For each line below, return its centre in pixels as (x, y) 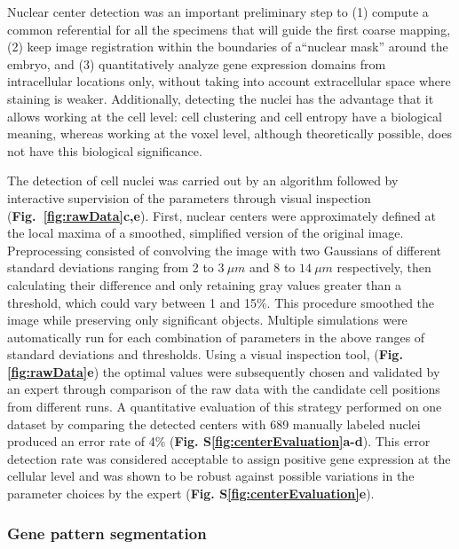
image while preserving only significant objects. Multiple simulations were (207, 320)
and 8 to (273, 267)
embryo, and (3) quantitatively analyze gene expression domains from (197, 63)
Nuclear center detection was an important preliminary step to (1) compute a (218, 12)
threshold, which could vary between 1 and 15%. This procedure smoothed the (221, 302)
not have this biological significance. (105, 150)
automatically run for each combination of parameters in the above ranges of (216, 337)
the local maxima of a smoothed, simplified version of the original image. (206, 233)
